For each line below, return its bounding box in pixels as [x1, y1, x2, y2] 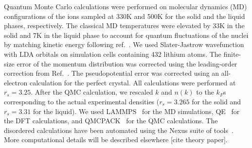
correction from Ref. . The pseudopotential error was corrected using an [4, 68, 219, 78]
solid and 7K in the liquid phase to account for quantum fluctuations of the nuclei [4, 30, 249, 40]
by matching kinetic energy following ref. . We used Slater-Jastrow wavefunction [4, 39, 244, 49]
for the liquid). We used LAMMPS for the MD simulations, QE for [33, 106, 240, 116]
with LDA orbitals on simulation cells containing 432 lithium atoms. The [4, 49, 221, 59]
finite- [223, 49, 241, 59]
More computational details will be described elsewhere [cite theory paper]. [4, 134, 228, 145]
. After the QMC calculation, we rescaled [31, 87, 153, 97]
